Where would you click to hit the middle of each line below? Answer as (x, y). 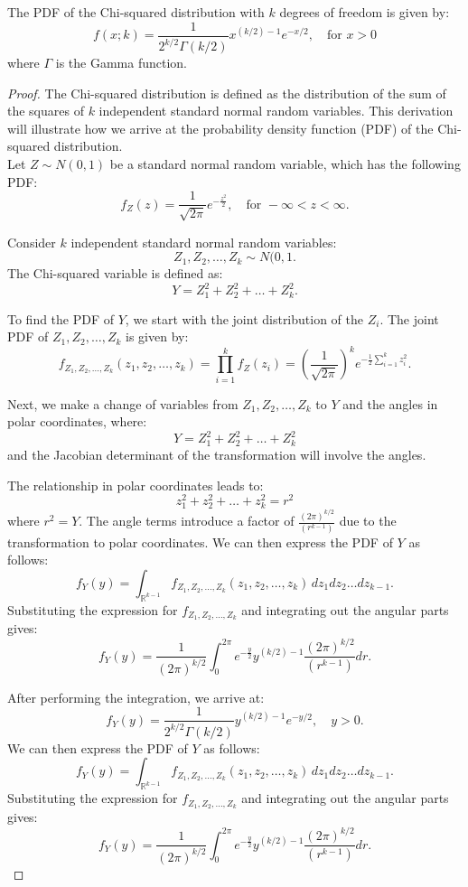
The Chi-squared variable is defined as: (115, 273)
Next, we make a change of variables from (123, 403)
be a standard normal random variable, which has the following (285, 163)
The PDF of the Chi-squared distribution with (136, 12)
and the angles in (390, 403)
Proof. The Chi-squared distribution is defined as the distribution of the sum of (227, 93)
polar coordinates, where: (77, 421)
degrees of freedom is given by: (365, 12)
